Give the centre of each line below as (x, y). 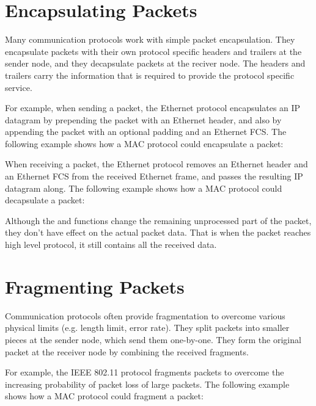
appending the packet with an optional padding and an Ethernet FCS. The (146, 132)
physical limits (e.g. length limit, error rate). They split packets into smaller (147, 328)
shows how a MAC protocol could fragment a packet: (104, 396)
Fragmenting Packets (95, 286)
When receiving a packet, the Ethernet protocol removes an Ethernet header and (156, 164)
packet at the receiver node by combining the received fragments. (127, 351)
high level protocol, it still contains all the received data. (111, 245)
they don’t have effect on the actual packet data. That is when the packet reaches (158, 232)
